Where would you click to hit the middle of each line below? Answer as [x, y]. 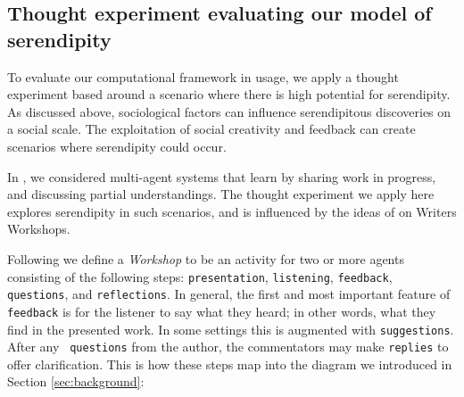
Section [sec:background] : [76, 381]
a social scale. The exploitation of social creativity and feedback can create [211, 129]
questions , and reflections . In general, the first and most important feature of [229, 294]
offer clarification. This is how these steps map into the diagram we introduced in [230, 364]
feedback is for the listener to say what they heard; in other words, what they [222, 311]
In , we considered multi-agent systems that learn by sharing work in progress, [222, 176]
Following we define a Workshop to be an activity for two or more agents [206, 258]
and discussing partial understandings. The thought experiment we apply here [221, 194]
